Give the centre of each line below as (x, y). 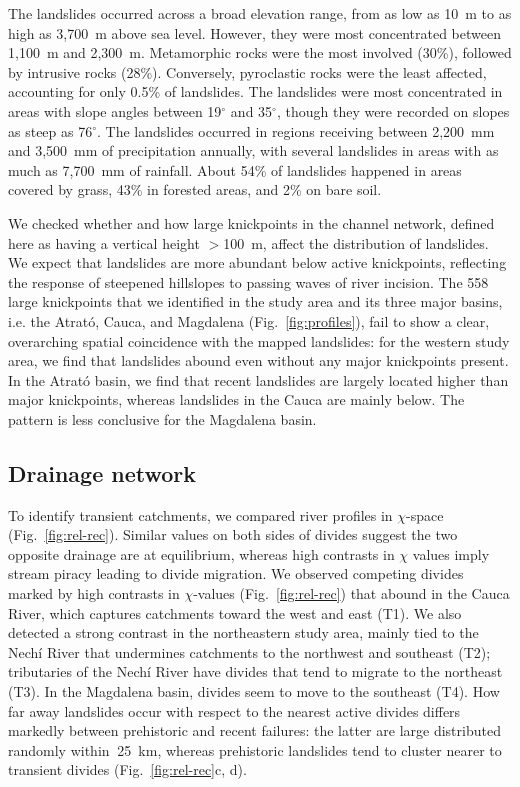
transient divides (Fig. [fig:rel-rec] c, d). (127, 769)
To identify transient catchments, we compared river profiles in (200, 514)
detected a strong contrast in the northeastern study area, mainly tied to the (243, 632)
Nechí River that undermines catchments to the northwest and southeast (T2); (249, 651)
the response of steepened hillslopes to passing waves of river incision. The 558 (248, 281)
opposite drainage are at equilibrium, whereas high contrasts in (201, 553)
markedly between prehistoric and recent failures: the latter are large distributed (254, 730)
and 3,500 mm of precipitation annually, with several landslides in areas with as (253, 150)
